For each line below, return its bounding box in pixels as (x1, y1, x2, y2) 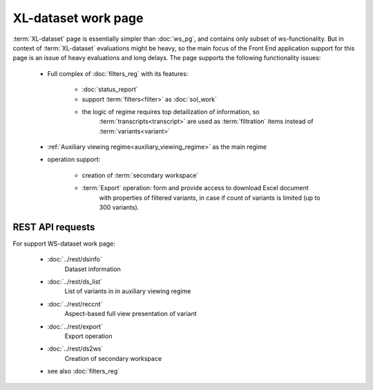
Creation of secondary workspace (64, 354, 162, 362)
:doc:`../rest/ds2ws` (47, 344, 104, 353)
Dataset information (64, 265, 121, 273)
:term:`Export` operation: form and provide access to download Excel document (82, 184, 309, 192)
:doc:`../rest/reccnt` (47, 299, 103, 308)
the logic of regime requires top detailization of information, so (82, 107, 260, 115)
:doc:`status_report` (82, 85, 138, 93)
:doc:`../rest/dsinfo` (47, 255, 103, 263)
